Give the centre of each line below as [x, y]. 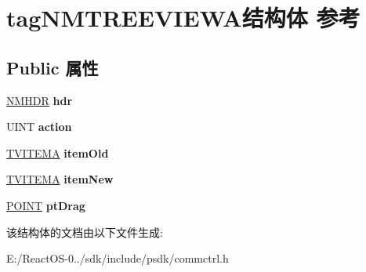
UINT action [39, 127]
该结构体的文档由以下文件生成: [85, 232]
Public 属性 [53, 67]
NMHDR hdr [40, 100]
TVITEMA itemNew [60, 179]
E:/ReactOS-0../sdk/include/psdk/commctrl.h [118, 258]
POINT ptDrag [46, 205]
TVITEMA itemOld [58, 152]
